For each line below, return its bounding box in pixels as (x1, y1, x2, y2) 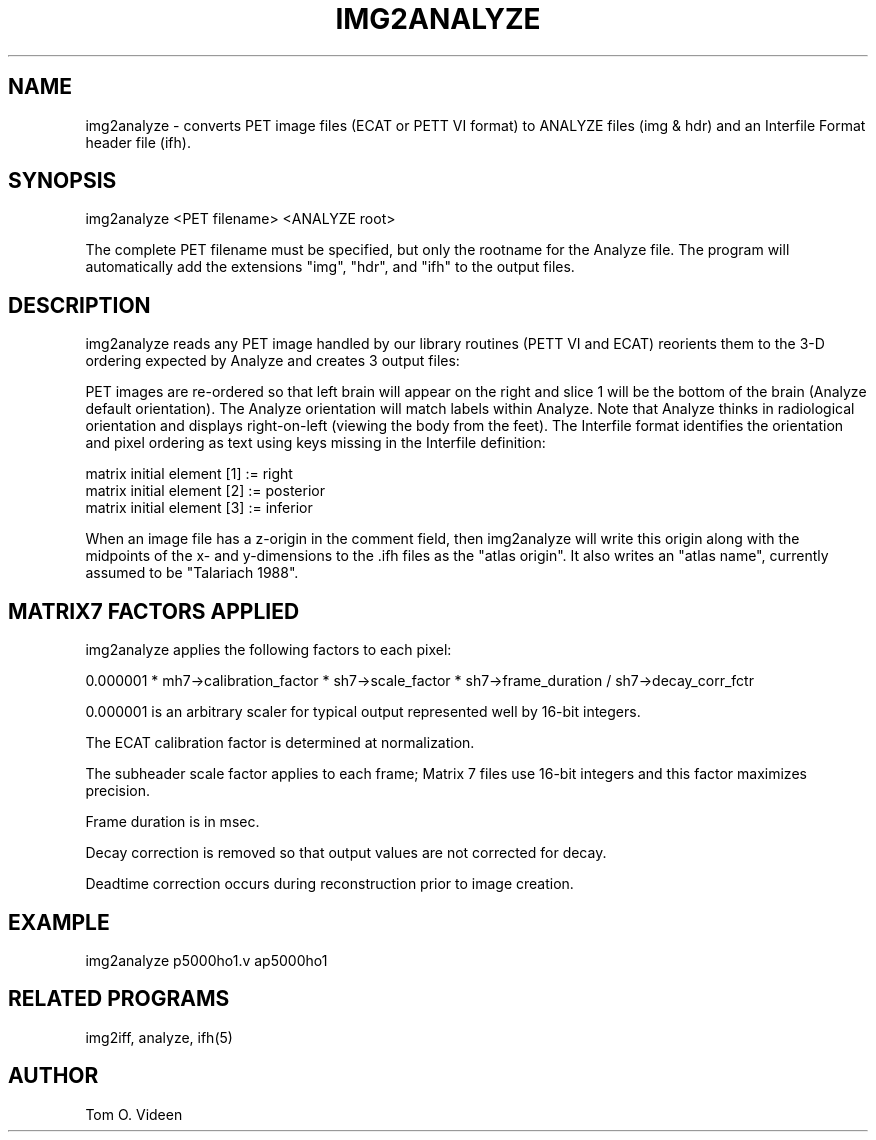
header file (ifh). (85, 133, 191, 151)
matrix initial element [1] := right (85, 465, 293, 483)
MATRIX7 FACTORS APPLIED (8, 598, 300, 624)
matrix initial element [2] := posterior (85, 482, 325, 500)
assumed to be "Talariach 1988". (85, 564, 299, 582)
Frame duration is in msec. (85, 813, 260, 831)
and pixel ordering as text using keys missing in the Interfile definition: (85, 434, 546, 452)
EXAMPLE (8, 909, 110, 935)
